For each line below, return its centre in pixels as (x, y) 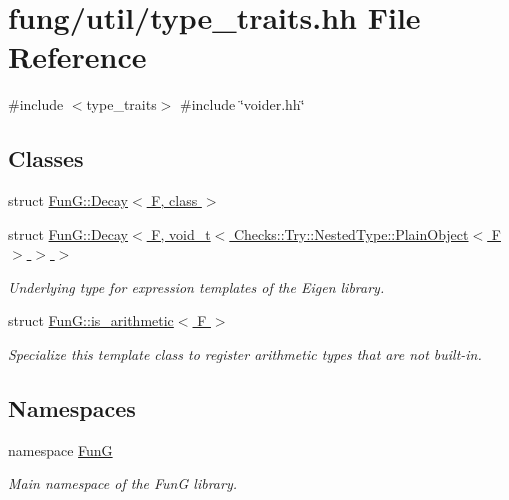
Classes (46, 158)
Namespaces (72, 408)
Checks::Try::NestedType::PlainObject (351, 233)
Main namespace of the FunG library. (122, 483)
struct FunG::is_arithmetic (91, 320)
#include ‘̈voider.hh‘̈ (242, 104)
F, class (174, 200)
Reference (77, 56)
